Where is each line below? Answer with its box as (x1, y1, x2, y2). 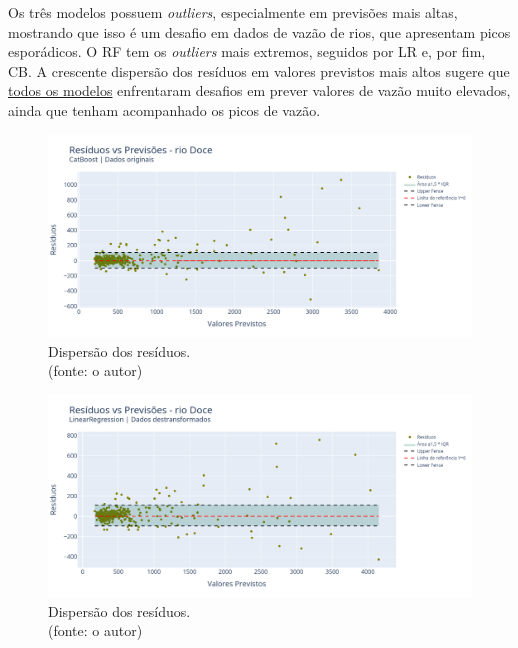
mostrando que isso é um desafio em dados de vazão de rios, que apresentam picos (8, 21, 511, 42)
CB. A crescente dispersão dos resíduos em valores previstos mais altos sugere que (8, 60, 510, 81)
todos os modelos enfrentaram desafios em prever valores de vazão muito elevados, (8, 80, 511, 101)
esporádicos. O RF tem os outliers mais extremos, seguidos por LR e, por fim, (8, 41, 486, 62)
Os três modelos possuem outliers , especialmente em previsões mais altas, (8, 2, 458, 22)
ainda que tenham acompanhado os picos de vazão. (8, 99, 321, 120)
